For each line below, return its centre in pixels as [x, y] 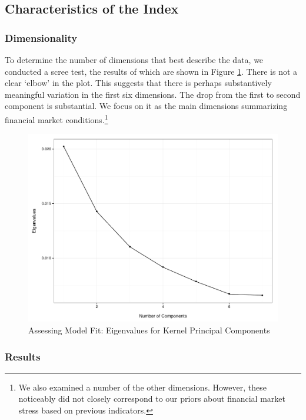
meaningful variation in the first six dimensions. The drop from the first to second [153, 94]
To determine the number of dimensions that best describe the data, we [134, 59]
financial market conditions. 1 [56, 118]
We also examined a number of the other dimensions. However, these [142, 387]
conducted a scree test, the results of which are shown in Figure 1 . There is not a [151, 71]
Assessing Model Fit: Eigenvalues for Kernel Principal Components [149, 330]
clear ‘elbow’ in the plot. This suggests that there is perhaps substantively [138, 83]
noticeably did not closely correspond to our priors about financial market [152, 398]
